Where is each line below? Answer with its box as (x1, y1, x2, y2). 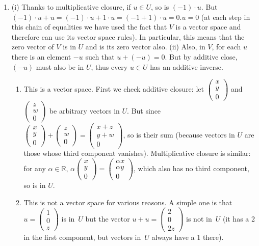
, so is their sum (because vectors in (123, 129, 235, 140)
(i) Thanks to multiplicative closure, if (11, 2, 131, 12)
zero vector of (11, 41, 54, 52)
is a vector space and (175, 21, 241, 32)
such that (85, 51, 115, 62)
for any (23, 163, 46, 174)
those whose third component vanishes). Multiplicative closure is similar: (23, 148, 251, 158)
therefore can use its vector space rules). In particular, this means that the (11, 31, 245, 42)
